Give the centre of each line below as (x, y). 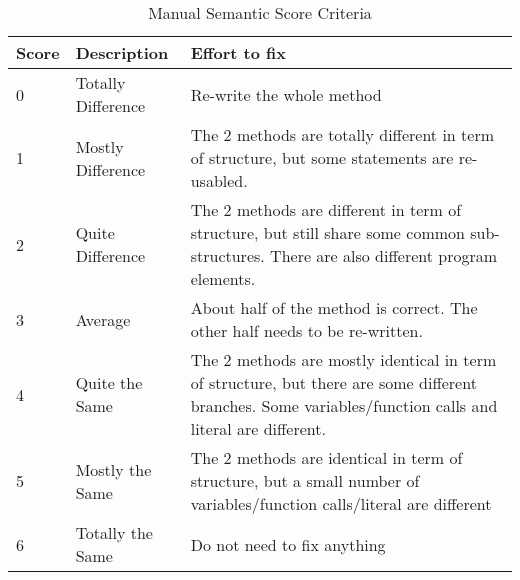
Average (103, 319)
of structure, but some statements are (322, 157)
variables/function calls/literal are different (341, 503)
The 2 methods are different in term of (326, 209)
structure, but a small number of (305, 480)
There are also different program (384, 255)
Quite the (109, 382)
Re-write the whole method (286, 94)
